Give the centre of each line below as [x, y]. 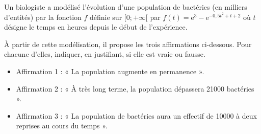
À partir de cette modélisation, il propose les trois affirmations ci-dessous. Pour [128, 44]
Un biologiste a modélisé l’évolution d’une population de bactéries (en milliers [126, 7]
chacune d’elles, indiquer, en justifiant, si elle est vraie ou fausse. [105, 54]
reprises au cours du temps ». [62, 126]
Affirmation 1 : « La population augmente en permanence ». [110, 71]
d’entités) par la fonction [43, 17]
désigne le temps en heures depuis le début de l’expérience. [96, 27]
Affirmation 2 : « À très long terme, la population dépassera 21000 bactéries [135, 88]
